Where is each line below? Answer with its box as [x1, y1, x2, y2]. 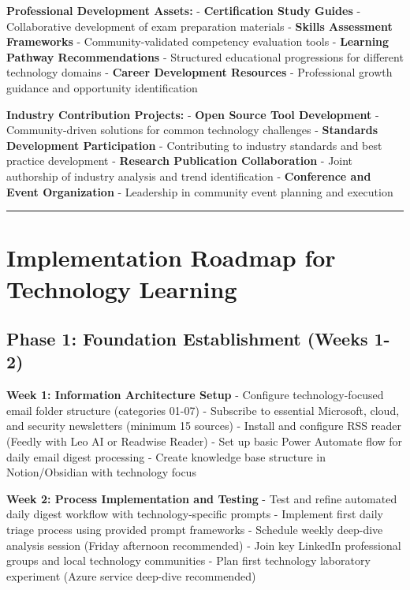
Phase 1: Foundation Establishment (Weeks [6, 327, 368, 351]
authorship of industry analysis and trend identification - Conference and [6, 167, 371, 184]
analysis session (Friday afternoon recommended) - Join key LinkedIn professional [6, 536, 401, 553]
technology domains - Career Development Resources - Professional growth [6, 64, 393, 80]
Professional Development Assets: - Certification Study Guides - [6, 2, 361, 18]
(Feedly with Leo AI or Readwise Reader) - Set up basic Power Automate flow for [6, 433, 403, 450]
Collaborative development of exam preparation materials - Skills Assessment [6, 17, 393, 34]
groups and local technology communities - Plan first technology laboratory [6, 552, 371, 569]
